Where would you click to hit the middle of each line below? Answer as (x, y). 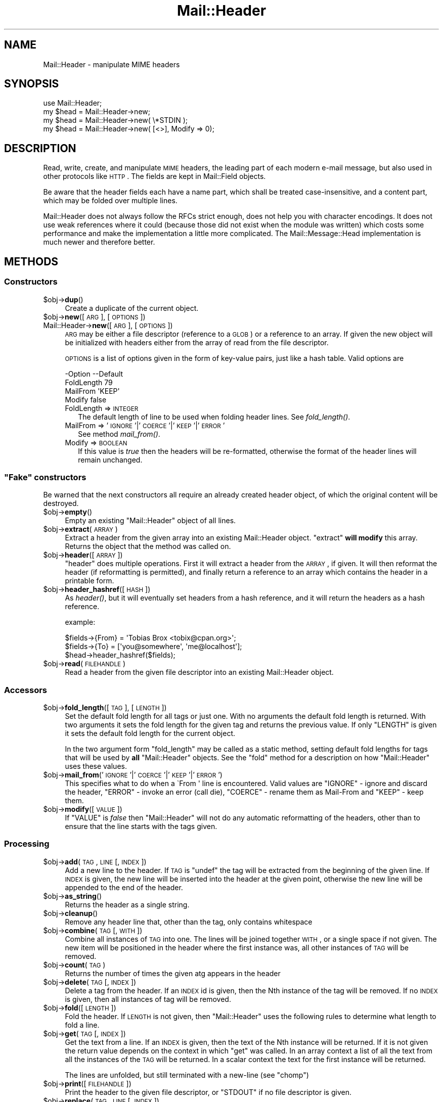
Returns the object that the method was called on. (148, 546)
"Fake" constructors (45, 477)
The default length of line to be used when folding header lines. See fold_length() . (214, 417)
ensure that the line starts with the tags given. (141, 826)
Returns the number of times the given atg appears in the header (173, 973)
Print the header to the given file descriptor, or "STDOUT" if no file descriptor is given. (208, 1092)
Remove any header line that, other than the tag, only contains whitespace (189, 922)
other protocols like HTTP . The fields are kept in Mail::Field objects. (154, 176)
